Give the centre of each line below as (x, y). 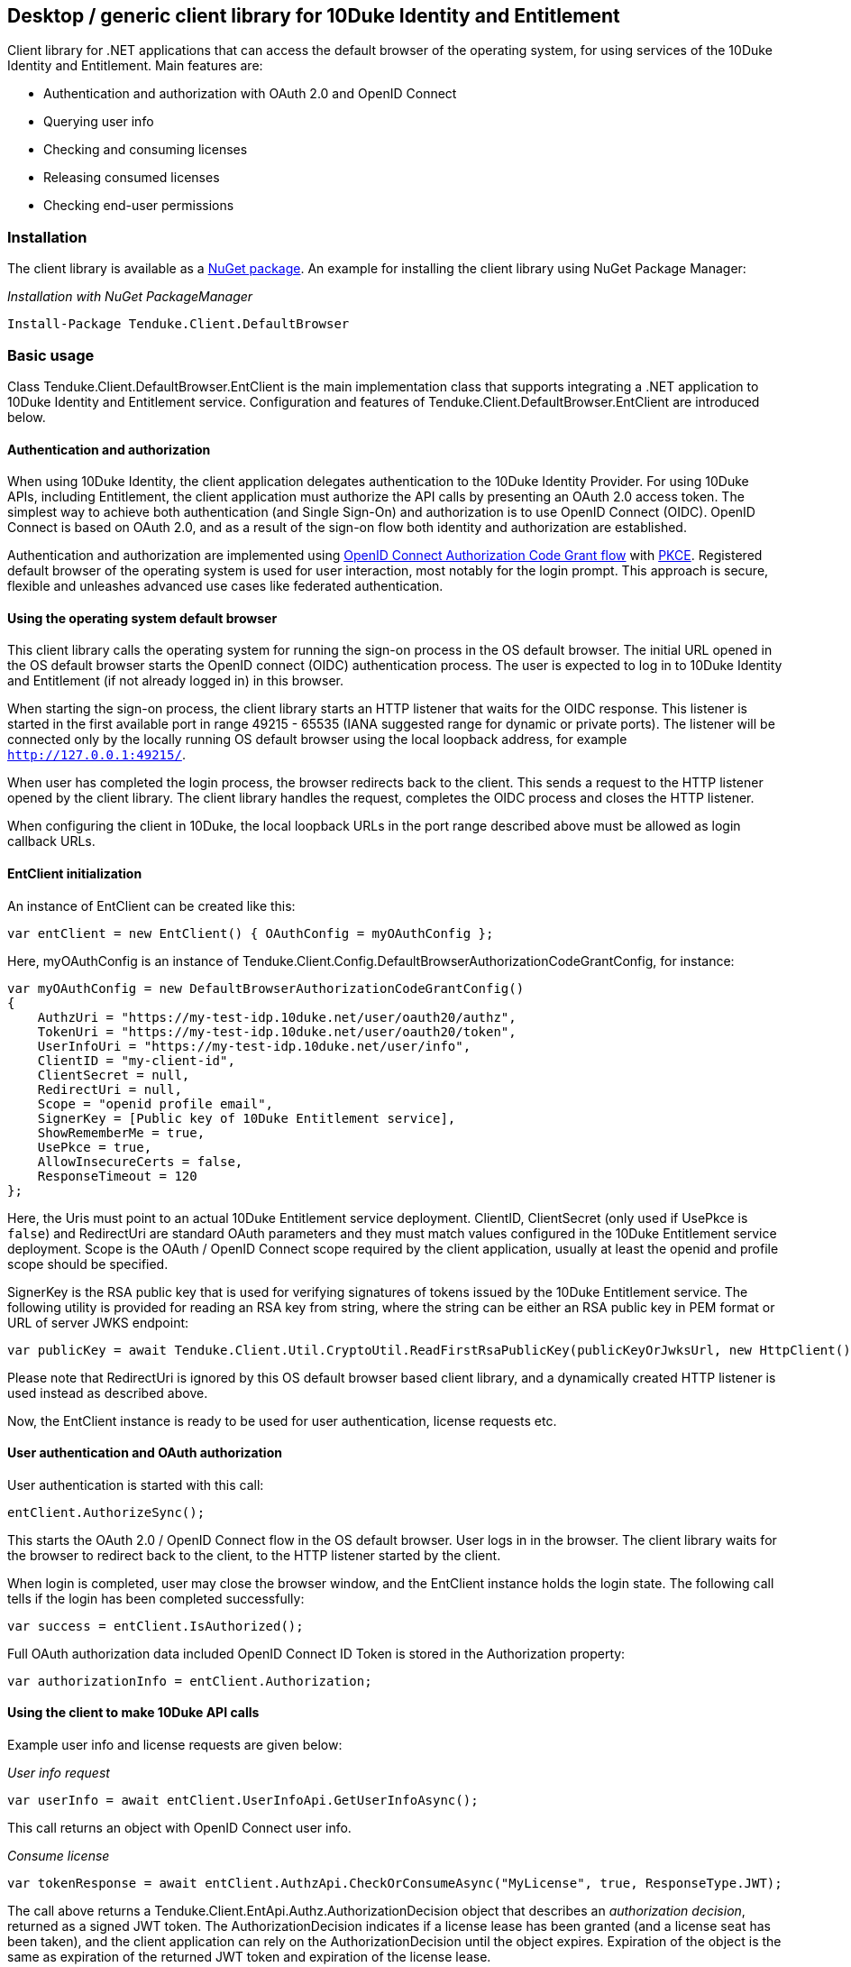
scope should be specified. (88, 1264)
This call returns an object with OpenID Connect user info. (179, 1828)
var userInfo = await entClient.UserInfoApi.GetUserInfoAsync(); (243, 1801)
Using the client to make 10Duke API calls (133, 1713)
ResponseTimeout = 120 (117, 1176)
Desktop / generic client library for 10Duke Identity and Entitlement (314, 16)
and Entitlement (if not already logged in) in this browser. (176, 681)
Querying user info (99, 122)
